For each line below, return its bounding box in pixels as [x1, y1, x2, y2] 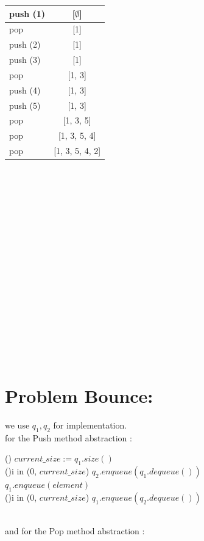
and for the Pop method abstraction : [5, 524, 145, 537]
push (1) [9, 7, 46, 20]
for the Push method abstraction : [5, 431, 132, 444]
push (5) [9, 98, 41, 111]
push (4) [9, 83, 41, 96]
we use [5, 418, 30, 431]
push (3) [9, 53, 41, 66]
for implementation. [53, 418, 127, 431]
